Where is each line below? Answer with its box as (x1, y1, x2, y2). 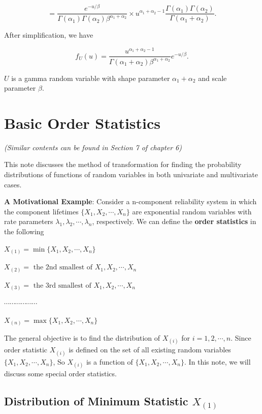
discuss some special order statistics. (4, 368, 117, 378)
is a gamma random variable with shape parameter (11, 72, 170, 83)
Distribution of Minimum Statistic (4, 393, 188, 408)
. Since (231, 333, 251, 343)
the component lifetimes (4, 206, 79, 216)
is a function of (86, 356, 133, 367)
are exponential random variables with (132, 206, 252, 216)
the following (4, 226, 44, 237)
